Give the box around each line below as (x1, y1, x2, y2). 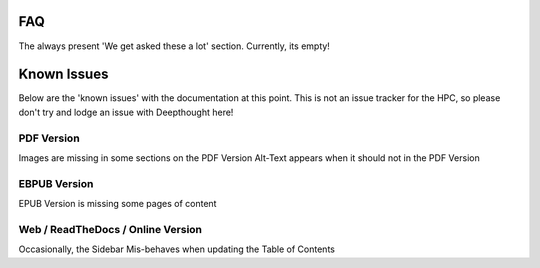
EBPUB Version (18, 176, 94, 190)
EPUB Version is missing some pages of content (18, 198, 217, 210)
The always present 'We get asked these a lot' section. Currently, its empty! (18, 40, 330, 52)
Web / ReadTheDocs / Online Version (18, 222, 203, 236)
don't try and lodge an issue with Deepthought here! (18, 106, 234, 118)
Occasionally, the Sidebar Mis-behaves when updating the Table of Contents (18, 243, 335, 255)
